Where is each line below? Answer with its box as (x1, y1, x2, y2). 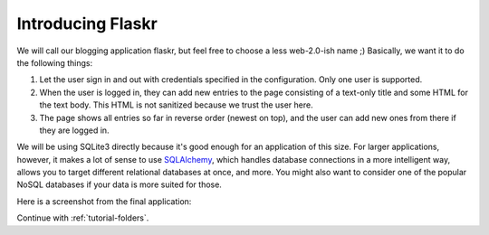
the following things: (16, 57, 93, 68)
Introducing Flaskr (16, 14, 158, 33)
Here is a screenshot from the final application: (16, 195, 192, 207)
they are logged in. (39, 125, 110, 136)
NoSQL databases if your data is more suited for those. (16, 179, 222, 190)
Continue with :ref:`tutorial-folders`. (16, 212, 149, 223)
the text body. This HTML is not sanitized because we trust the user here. (39, 99, 313, 110)
